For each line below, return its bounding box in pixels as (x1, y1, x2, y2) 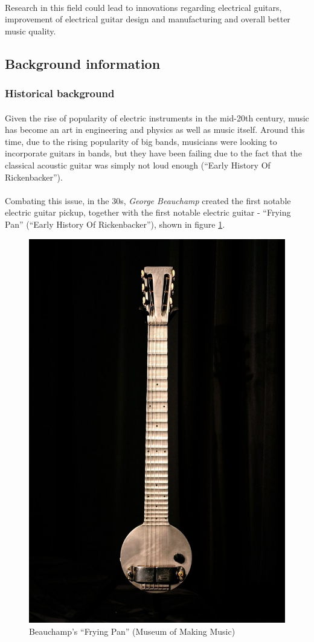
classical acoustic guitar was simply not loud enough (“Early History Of (5, 158, 271, 171)
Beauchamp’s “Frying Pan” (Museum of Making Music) (29, 624, 235, 637)
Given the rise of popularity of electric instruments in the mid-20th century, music (5, 111, 309, 124)
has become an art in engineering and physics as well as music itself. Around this (5, 123, 305, 136)
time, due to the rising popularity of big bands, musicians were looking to (5, 135, 277, 147)
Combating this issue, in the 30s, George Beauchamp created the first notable (5, 194, 291, 207)
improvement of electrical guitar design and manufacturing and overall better (5, 13, 290, 25)
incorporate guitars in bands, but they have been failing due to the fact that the (5, 147, 302, 159)
